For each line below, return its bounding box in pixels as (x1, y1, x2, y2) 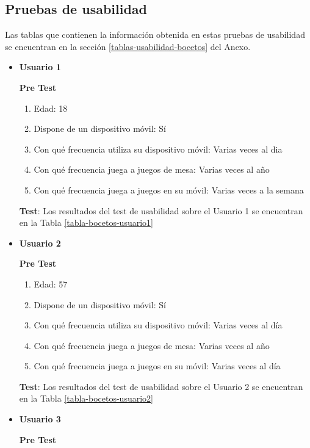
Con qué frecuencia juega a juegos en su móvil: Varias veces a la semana (34, 183, 304, 196)
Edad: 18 (34, 101, 68, 114)
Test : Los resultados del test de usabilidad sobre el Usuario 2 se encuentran (19, 380, 303, 392)
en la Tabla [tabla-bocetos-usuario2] (19, 392, 153, 405)
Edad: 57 (34, 277, 68, 290)
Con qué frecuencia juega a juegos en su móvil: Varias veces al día (34, 359, 281, 372)
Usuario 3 (19, 413, 61, 425)
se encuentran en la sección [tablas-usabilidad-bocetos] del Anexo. (5, 40, 251, 52)
